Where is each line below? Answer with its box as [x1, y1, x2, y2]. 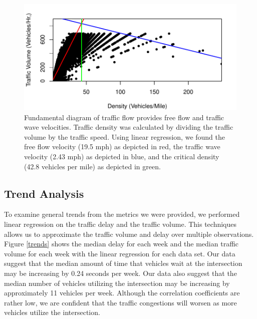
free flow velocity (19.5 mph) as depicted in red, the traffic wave [24, 141, 220, 152]
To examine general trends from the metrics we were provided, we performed [4, 209, 240, 219]
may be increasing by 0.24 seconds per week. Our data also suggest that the [4, 267, 237, 278]
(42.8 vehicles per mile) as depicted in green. [24, 161, 161, 171]
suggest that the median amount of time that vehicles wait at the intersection [4, 258, 242, 268]
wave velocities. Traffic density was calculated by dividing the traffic [24, 122, 233, 132]
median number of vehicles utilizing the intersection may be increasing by [4, 277, 230, 288]
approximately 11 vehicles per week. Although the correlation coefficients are [4, 287, 240, 298]
